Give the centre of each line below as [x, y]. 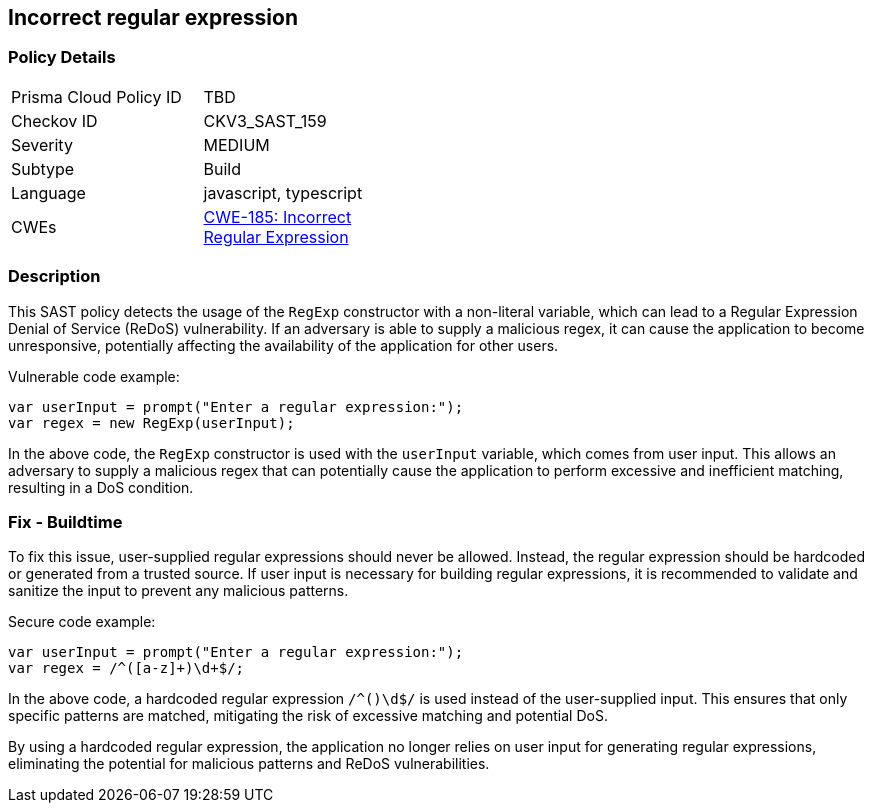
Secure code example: [82, 622]
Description [54, 276]
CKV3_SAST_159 [265, 120]
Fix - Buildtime [65, 521]
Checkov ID [54, 120]
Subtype [43, 168]
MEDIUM [236, 144]
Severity [42, 144]
